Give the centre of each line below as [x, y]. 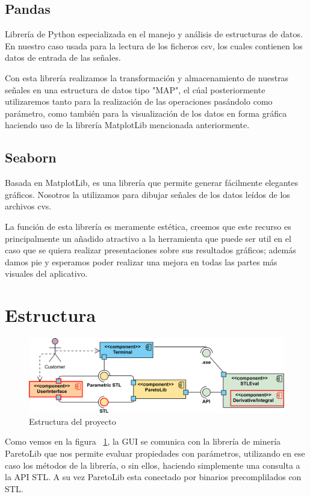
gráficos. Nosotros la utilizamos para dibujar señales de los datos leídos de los [147, 194]
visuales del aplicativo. [46, 273]
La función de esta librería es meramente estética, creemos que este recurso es [148, 226]
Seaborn [31, 157]
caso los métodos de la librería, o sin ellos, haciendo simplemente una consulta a [153, 465]
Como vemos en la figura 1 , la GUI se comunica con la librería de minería [143, 441]
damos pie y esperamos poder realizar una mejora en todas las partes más [141, 261]
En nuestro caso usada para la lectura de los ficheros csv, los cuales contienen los [154, 45]
